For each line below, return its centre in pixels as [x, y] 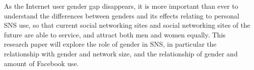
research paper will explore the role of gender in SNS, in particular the [110, 44]
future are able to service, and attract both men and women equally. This [115, 34]
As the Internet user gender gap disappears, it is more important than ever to [121, 6]
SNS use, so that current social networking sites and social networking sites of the [127, 25]
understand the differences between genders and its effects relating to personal [122, 15]
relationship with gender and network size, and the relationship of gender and [121, 53]
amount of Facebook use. [42, 63]
